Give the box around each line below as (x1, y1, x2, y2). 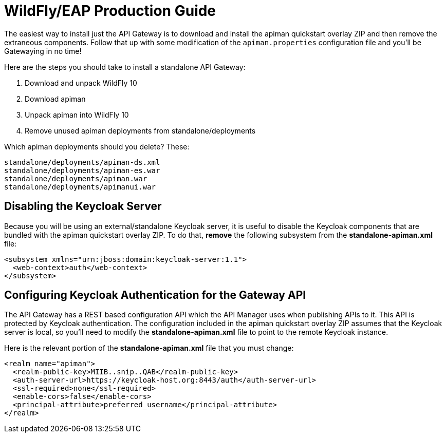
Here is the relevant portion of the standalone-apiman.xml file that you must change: (4, 344, 294, 353)
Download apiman (25, 94, 86, 103)
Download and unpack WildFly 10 (25, 78, 137, 87)
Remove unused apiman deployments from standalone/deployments (25, 126, 256, 135)
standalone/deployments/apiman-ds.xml (4, 158, 160, 166)
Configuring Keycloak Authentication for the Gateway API (4, 289, 306, 302)
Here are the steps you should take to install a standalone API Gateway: (4, 62, 246, 71)
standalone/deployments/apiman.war (4, 174, 147, 183)
